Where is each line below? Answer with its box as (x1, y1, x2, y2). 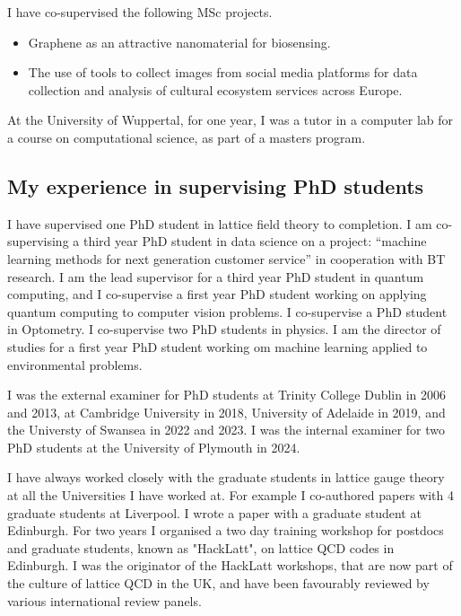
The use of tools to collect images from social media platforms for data (28, 63, 418, 82)
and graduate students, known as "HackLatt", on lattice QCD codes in (7, 538, 395, 557)
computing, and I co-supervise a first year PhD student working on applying (7, 285, 427, 304)
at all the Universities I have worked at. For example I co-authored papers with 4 (7, 486, 454, 505)
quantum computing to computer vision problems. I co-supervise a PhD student (7, 302, 448, 321)
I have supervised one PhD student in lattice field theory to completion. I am (7, 214, 432, 233)
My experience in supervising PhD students (7, 172, 424, 199)
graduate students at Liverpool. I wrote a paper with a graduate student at (7, 503, 422, 522)
